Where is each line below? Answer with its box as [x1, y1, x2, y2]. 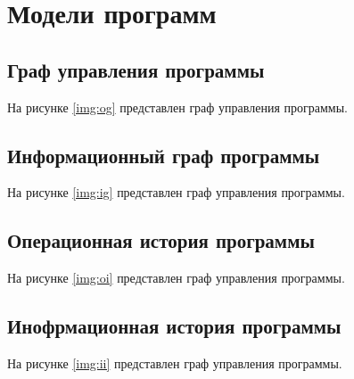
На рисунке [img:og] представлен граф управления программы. [7, 97, 348, 116]
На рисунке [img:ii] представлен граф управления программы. [7, 353, 342, 372]
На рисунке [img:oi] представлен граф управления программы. [7, 268, 345, 287]
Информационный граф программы [7, 141, 320, 169]
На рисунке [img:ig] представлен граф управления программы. [7, 183, 345, 202]
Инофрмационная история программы [7, 312, 342, 340]
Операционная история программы [7, 227, 315, 254]
